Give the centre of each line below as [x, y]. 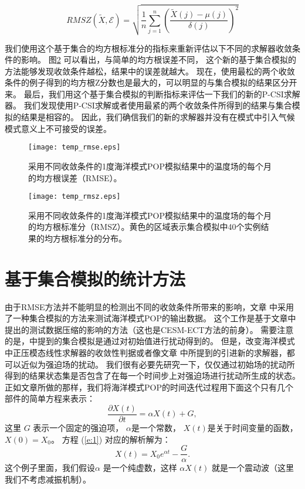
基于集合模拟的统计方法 [95, 278]
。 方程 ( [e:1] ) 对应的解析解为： [111, 439]
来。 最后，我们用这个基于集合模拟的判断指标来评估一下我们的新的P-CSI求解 [152, 94]
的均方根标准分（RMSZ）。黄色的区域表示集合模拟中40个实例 [145, 227]
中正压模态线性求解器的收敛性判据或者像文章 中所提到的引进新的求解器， [146, 353]
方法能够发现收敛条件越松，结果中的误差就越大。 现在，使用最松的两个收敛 [150, 71]
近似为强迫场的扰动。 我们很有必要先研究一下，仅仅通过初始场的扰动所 [158, 364]
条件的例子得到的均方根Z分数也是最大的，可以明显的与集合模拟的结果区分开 [151, 82]
